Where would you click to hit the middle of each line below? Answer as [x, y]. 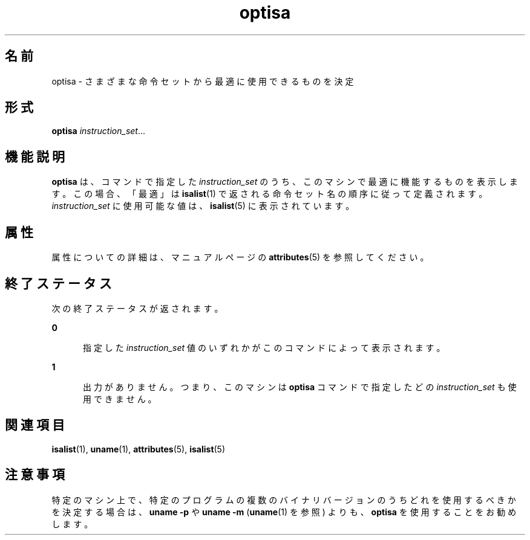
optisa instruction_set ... [99, 131]
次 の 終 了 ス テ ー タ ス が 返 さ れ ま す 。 [137, 308]
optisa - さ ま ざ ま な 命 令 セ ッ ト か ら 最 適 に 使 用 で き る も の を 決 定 [203, 81]
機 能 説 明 [35, 156]
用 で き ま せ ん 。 [120, 399]
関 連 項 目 [35, 425]
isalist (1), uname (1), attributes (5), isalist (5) [139, 449]
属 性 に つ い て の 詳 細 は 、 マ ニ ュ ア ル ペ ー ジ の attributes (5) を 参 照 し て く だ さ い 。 [240, 257]
